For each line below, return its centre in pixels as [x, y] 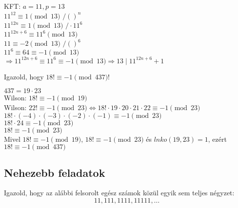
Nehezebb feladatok [55, 172]
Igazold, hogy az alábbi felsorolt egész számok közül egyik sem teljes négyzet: [119, 193]
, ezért [217, 139]
